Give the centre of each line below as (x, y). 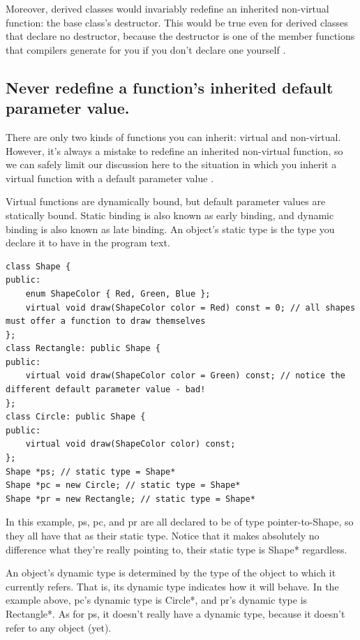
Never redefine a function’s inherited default (170, 87)
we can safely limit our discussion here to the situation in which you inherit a (171, 164)
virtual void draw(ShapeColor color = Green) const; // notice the (185, 376)
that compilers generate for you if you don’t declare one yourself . (146, 49)
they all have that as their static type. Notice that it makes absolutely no (163, 535)
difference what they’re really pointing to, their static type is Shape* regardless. (177, 549)
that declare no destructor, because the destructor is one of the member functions (180, 36)
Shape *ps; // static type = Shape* (91, 471)
